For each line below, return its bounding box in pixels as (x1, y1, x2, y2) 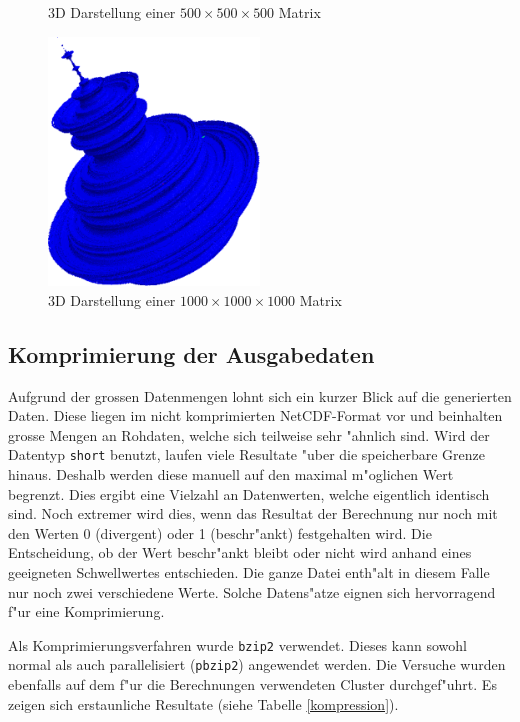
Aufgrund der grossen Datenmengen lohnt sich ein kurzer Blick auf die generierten (8, 385, 512, 406)
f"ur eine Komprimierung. (8, 601, 165, 622)
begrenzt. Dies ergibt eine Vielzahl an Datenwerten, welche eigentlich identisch (8, 483, 490, 504)
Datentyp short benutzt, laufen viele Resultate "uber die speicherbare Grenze (8, 444, 486, 465)
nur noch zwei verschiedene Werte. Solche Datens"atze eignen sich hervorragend (8, 581, 496, 602)
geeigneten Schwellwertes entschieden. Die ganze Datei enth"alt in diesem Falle (8, 561, 490, 582)
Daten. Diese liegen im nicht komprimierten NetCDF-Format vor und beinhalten (8, 405, 503, 426)
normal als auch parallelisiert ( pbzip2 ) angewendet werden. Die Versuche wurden (8, 654, 506, 675)
